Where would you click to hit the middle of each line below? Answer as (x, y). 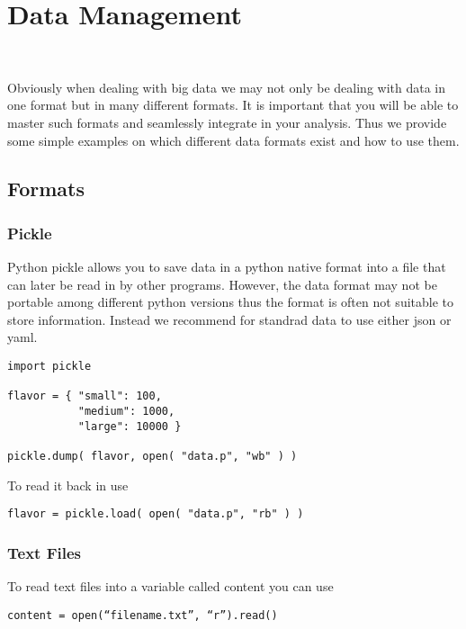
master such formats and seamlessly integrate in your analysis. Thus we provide (227, 122)
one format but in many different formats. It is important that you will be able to (233, 105)
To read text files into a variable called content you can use (170, 586)
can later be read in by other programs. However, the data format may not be (222, 284)
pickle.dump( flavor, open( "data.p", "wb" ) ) (152, 456)
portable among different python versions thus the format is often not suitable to (231, 302)
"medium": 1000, (126, 412)
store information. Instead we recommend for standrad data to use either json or (229, 319)
